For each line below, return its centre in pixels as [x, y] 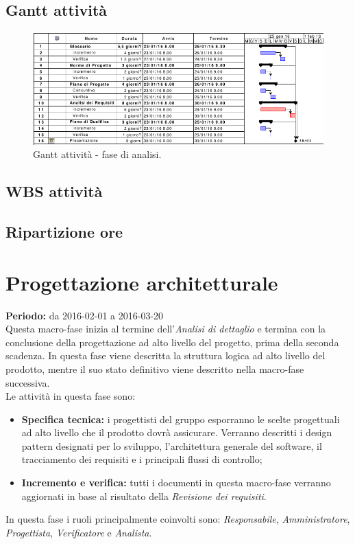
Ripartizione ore [64, 232]
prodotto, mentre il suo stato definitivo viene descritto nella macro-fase [155, 369]
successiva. [28, 382]
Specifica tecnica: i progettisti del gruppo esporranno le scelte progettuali [181, 419]
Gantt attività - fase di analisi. [97, 154]
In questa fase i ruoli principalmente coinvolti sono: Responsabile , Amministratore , [178, 519]
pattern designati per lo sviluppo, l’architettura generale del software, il [172, 445]
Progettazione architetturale [142, 282]
